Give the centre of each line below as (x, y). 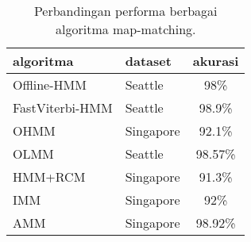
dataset (148, 61)
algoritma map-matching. (125, 29)
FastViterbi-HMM (63, 108)
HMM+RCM (49, 177)
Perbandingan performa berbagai (125, 11)
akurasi (216, 61)
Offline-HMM (50, 85)
